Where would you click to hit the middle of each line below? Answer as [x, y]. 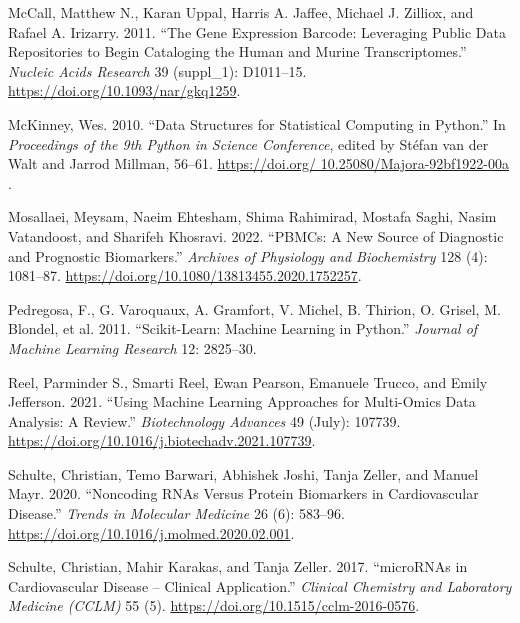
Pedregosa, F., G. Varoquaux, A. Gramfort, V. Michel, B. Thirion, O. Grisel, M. [254, 308]
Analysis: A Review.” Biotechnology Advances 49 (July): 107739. [204, 420]
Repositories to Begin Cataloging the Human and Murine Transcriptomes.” [237, 51]
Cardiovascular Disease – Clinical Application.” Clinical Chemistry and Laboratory [260, 585]
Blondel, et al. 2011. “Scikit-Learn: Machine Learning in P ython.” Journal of [243, 328]
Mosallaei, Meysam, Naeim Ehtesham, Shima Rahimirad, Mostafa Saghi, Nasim [252, 216]
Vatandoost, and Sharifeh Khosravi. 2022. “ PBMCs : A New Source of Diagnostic [256, 235]
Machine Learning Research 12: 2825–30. [132, 347]
